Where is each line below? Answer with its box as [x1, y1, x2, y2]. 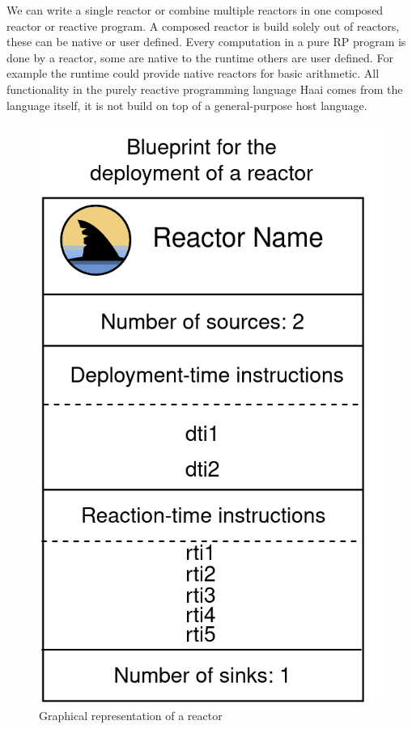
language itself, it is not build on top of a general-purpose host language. [6, 96, 367, 113]
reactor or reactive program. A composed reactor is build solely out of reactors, [6, 17, 400, 34]
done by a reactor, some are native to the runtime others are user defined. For [6, 49, 393, 66]
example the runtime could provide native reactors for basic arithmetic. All [6, 65, 380, 82]
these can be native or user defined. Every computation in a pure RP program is [6, 33, 406, 50]
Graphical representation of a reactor [39, 706, 223, 723]
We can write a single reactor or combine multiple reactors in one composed [6, 2, 384, 18]
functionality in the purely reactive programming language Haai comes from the [6, 80, 403, 97]
